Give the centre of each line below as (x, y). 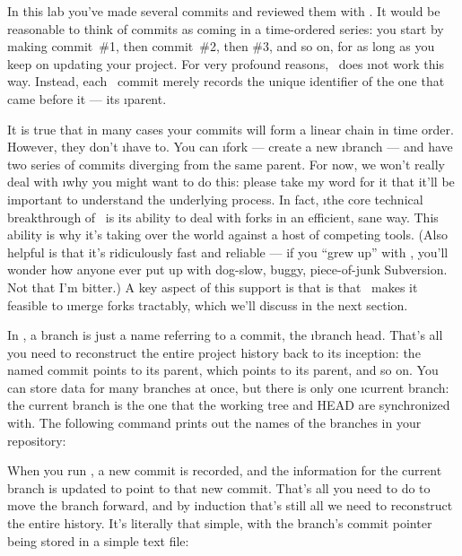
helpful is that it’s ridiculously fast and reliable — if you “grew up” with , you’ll (228, 252)
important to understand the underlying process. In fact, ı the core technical (215, 199)
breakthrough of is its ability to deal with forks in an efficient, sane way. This (223, 217)
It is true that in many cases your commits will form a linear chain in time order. (231, 129)
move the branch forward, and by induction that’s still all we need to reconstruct (230, 505)
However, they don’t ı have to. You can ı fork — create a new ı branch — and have (230, 147)
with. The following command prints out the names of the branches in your (214, 423)
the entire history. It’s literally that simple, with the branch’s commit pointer (220, 523)
